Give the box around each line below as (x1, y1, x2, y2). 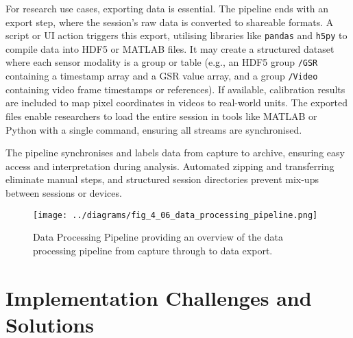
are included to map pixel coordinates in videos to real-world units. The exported (5, 95, 348, 110)
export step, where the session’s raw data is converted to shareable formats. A (5, 14, 334, 29)
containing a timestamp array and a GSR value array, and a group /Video (5, 69, 318, 83)
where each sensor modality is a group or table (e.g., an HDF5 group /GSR (5, 55, 318, 69)
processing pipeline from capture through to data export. (33, 243, 273, 257)
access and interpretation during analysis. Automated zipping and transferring (5, 158, 334, 173)
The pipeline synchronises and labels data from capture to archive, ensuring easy (5, 145, 345, 160)
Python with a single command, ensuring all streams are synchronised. (5, 122, 302, 136)
